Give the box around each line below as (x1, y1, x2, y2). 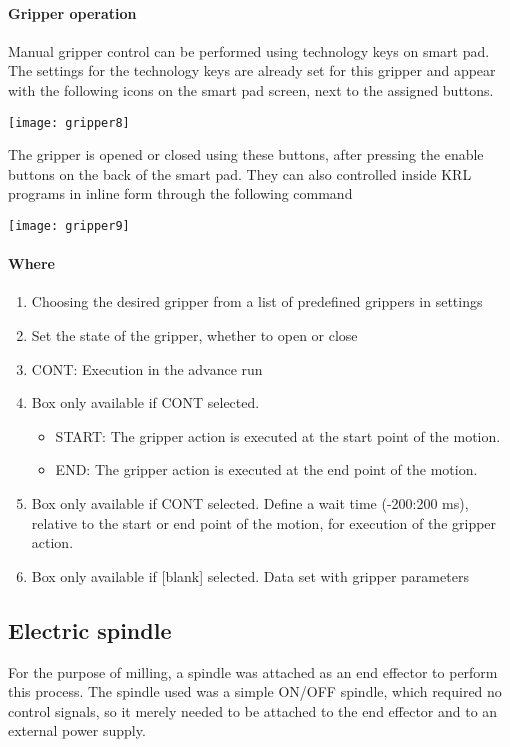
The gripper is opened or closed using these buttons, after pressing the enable (8, 144, 484, 165)
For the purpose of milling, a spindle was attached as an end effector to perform (8, 661, 498, 682)
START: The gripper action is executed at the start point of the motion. (55, 425, 501, 446)
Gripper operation (8, 2, 137, 23)
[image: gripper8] (8, 115, 130, 130)
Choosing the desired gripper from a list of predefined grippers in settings (31, 291, 483, 312)
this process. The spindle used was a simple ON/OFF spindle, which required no (8, 681, 502, 702)
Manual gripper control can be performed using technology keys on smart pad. (8, 40, 490, 61)
